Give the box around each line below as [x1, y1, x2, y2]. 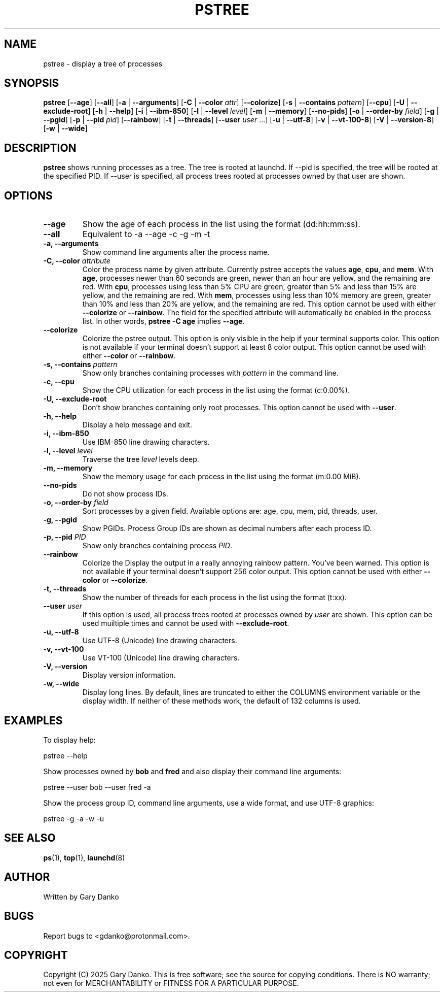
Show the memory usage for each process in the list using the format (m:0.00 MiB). [82, 472, 361, 481]
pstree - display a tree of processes [43, 59, 163, 68]
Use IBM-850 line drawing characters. [82, 438, 210, 447]
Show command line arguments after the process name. [82, 248, 270, 257]
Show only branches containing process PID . [82, 541, 233, 550]
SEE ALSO [4, 832, 56, 845]
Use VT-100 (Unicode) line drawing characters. [82, 653, 240, 662]
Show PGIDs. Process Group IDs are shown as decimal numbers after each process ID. [82, 524, 372, 533]
